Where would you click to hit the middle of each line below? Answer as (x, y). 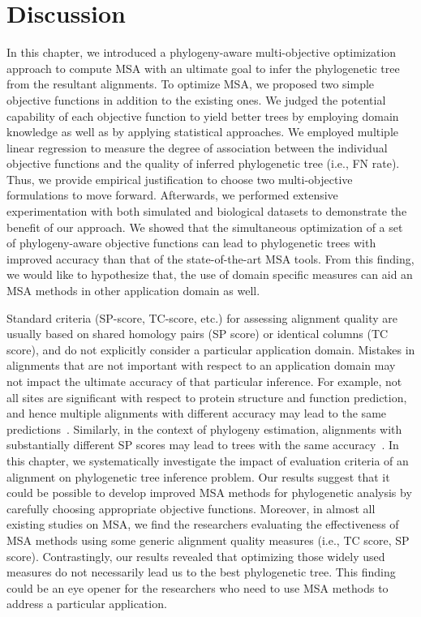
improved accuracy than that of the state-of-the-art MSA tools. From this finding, (210, 258)
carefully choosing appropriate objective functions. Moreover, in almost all (191, 508)
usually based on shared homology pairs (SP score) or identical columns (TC (198, 334)
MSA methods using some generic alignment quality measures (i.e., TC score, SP (208, 540)
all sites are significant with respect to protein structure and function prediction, (207, 397)
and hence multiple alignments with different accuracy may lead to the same (197, 413)
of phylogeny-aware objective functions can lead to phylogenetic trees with (191, 243)
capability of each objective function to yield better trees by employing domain (203, 116)
